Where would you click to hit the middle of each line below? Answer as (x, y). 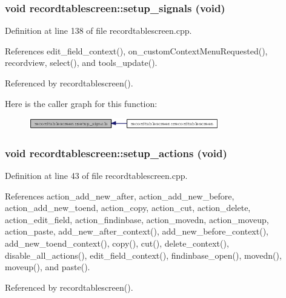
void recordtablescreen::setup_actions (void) (116, 153)
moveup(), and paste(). (48, 267)
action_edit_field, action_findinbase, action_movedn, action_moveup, (137, 219)
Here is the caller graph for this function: (81, 103)
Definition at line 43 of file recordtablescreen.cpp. (96, 175)
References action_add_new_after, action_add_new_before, (120, 196)
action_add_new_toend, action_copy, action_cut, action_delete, (128, 208)
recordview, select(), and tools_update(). (81, 63)
